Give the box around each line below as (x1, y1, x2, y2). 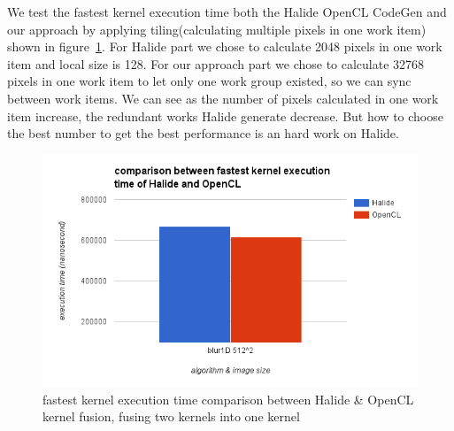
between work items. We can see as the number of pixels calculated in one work (7, 89, 439, 107)
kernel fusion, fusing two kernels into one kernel (42, 407, 300, 426)
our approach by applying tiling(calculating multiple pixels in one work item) (7, 19, 427, 38)
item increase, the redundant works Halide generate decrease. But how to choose (7, 106, 443, 125)
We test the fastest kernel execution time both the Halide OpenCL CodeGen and (7, 3, 447, 20)
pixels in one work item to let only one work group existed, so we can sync (7, 72, 412, 90)
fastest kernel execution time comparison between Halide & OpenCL (42, 389, 414, 408)
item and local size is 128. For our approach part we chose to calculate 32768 (7, 54, 425, 73)
